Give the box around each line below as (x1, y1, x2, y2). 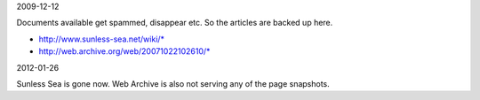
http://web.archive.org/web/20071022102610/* (38, 46, 211, 57)
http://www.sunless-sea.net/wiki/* (38, 34, 164, 44)
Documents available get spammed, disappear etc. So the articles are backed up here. (16, 18, 333, 28)
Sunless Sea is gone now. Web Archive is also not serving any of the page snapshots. (16, 78, 331, 88)
